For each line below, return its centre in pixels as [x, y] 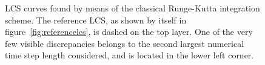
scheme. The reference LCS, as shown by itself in [96, 20]
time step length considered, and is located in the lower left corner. [129, 55]
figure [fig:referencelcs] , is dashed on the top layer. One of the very [129, 32]
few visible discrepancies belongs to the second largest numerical [125, 43]
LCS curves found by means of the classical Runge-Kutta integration [132, 8]
